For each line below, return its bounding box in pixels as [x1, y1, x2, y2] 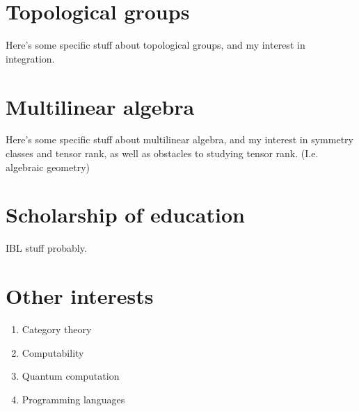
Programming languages [22, 392, 125, 406]
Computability [22, 345, 84, 360]
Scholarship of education [6, 200, 245, 229]
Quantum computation [22, 369, 120, 383]
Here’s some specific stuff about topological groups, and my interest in [6, 38, 305, 52]
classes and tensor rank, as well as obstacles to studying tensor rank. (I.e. [6, 146, 319, 161]
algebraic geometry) [6, 159, 90, 174]
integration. [6, 51, 55, 65]
